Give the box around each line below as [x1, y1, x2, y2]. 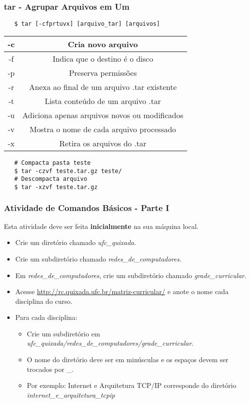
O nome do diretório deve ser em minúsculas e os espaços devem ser [27, 354, 229, 365]
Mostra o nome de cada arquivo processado [30, 123, 176, 135]
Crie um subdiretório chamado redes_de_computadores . [15, 253, 182, 263]
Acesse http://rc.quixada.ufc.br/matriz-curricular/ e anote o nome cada [15, 286, 229, 297]
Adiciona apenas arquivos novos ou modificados [22, 109, 184, 121]
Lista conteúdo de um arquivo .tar [45, 95, 161, 106]
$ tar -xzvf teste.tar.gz [14, 183, 98, 191]
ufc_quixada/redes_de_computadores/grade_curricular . [27, 338, 194, 348]
